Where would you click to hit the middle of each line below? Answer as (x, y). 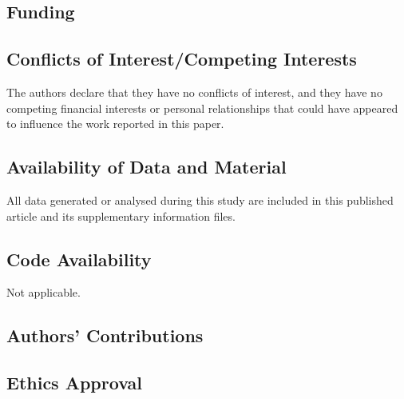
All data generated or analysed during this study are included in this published (200, 199)
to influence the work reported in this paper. (115, 124)
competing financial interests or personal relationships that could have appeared (202, 108)
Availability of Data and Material (147, 167)
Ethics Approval (74, 383)
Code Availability (79, 259)
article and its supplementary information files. (121, 215)
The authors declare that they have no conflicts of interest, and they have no (194, 92)
